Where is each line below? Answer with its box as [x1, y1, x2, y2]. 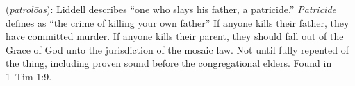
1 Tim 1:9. [6, 69, 52, 83]
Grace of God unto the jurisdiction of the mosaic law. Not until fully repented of [6, 42, 349, 56]
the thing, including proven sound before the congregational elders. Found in [6, 56, 332, 70]
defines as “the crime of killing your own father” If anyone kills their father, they [6, 15, 349, 30]
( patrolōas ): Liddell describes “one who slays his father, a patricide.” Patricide [6, 2, 336, 16]
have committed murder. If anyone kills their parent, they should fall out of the [6, 29, 344, 43]
